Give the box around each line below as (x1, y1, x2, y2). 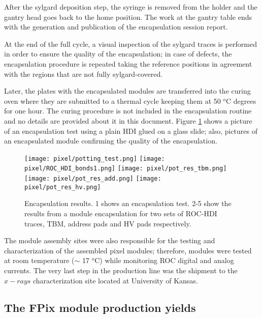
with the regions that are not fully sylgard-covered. (4, 68, 163, 79)
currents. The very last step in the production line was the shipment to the (4, 265, 238, 275)
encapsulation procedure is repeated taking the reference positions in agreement (4, 58, 252, 69)
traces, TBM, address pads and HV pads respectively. (24, 218, 191, 228)
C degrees (225, 95, 256, 106)
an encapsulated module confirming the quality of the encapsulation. (4, 135, 217, 146)
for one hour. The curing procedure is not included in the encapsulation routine (4, 105, 252, 116)
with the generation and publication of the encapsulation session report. (4, 21, 228, 32)
